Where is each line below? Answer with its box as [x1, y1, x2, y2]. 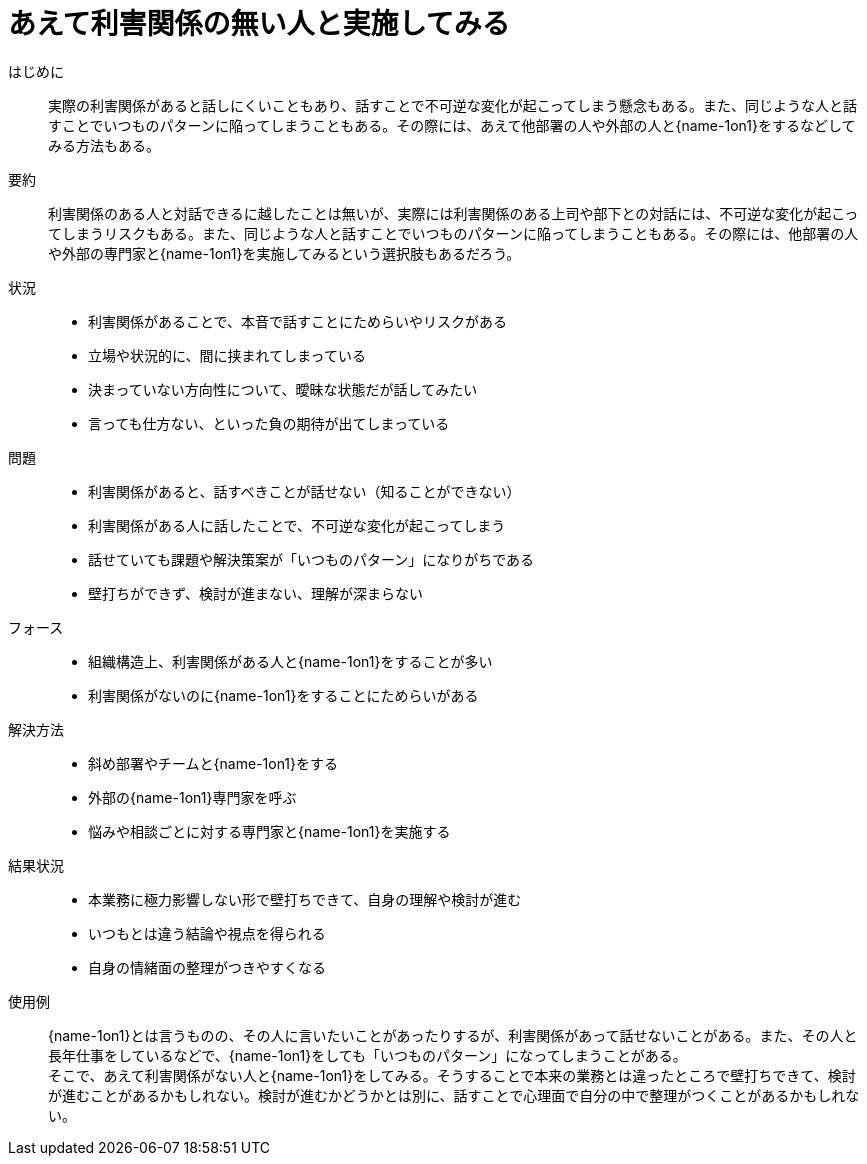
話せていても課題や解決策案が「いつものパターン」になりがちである [88, 550, 535, 568]
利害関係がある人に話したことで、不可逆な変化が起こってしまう [88, 516, 506, 534]
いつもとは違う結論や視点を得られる [88, 924, 326, 942]
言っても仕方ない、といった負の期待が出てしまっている [88, 414, 450, 432]
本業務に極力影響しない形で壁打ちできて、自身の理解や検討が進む [88, 890, 522, 908]
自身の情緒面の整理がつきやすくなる [88, 958, 326, 976]
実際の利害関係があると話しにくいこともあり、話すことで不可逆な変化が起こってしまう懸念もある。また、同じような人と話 [48, 96, 858, 114]
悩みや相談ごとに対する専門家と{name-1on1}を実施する [88, 822, 451, 840]
